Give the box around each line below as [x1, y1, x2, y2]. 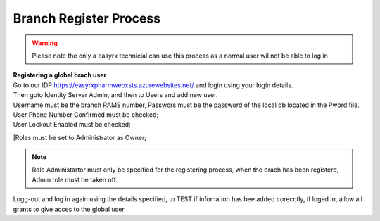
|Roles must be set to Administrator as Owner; [13, 133, 147, 141]
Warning [32, 39, 58, 47]
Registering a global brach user [13, 71, 107, 80]
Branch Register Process [13, 11, 161, 26]
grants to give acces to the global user [13, 205, 125, 213]
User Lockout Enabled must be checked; [13, 120, 132, 129]
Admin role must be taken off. [32, 175, 118, 184]
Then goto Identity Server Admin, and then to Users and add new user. [13, 91, 218, 99]
